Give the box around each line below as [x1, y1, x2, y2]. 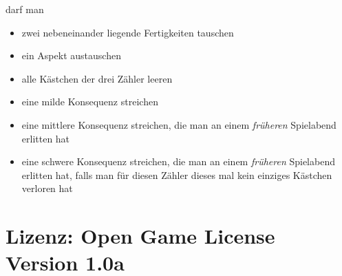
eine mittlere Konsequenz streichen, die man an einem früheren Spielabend [21, 117, 336, 131]
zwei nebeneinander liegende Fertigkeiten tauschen [21, 25, 234, 39]
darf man [6, 2, 44, 16]
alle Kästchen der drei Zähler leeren [21, 71, 173, 85]
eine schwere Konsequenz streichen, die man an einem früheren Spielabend [21, 154, 335, 169]
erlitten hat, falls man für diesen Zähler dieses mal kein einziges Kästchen [21, 167, 332, 182]
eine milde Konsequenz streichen [21, 94, 158, 109]
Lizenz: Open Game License [6, 222, 275, 250]
